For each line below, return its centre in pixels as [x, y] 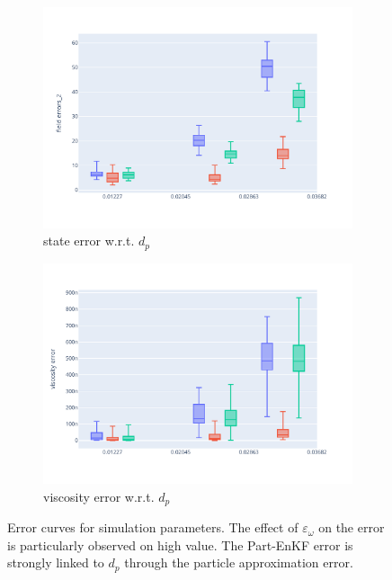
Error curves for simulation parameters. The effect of [153, 527]
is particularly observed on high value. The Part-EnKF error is [180, 544]
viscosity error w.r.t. [99, 496]
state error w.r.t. [89, 241]
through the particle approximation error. [239, 562]
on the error [352, 527]
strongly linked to [56, 562]
